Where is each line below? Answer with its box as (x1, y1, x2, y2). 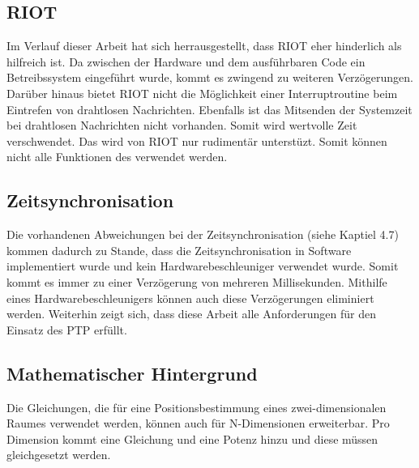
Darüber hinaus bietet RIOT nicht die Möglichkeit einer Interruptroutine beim (6, 84, 398, 101)
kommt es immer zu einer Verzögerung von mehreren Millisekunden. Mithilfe (6, 273, 387, 290)
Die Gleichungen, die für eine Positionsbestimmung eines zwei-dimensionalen (6, 398, 387, 415)
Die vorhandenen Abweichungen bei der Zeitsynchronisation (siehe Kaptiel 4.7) (6, 226, 399, 243)
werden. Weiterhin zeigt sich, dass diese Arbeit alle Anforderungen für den (6, 305, 376, 322)
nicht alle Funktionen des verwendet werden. (6, 148, 228, 165)
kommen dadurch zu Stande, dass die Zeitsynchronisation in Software (6, 241, 352, 258)
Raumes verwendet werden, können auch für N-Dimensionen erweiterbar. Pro (6, 415, 390, 432)
